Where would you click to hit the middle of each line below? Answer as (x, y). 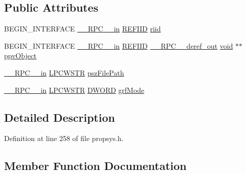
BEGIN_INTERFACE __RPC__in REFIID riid (83, 29)
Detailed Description (60, 117)
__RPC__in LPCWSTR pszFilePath (64, 72)
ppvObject (20, 56)
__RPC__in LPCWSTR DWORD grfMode (74, 90)
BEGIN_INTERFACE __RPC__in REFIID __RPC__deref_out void (119, 45)
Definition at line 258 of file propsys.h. (64, 138)
